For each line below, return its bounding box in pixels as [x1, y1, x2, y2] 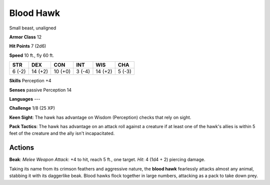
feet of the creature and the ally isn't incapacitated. [9, 130, 115, 137]
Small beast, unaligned [9, 25, 56, 31]
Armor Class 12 [9, 34, 42, 40]
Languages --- [9, 96, 40, 102]
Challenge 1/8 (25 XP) [9, 105, 55, 111]
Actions [9, 144, 34, 152]
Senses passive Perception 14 [9, 87, 72, 93]
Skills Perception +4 [9, 78, 52, 84]
